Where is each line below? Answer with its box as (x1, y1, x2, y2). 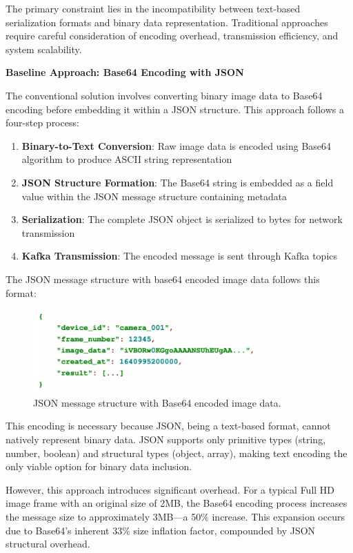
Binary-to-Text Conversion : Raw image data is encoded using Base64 (21, 138, 332, 153)
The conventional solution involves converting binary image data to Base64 (6, 88, 323, 102)
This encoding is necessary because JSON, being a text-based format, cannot (6, 418, 331, 433)
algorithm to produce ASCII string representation (21, 152, 232, 166)
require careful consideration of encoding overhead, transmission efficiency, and (6, 28, 339, 43)
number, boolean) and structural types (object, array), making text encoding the (6, 445, 347, 460)
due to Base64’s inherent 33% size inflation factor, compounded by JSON (6, 523, 316, 537)
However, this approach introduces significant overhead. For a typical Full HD (6, 482, 335, 496)
